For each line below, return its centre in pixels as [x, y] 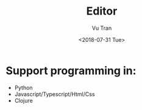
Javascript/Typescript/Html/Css [55, 94]
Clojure [23, 100]
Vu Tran [102, 28]
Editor [102, 11]
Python [23, 88]
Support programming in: [71, 70]
